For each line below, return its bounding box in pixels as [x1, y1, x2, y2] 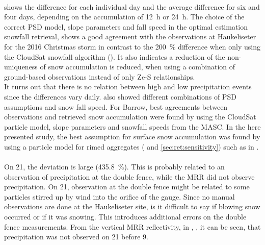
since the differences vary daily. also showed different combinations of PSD [4, 91, 236, 102]
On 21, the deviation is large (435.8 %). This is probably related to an [4, 161, 225, 172]
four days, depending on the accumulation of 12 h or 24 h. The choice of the [4, 11, 245, 22]
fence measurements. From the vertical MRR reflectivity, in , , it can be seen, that [4, 221, 261, 232]
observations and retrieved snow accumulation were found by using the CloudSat [4, 111, 256, 122]
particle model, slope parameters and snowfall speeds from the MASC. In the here [4, 121, 261, 132]
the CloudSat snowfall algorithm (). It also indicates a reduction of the [4, 51, 225, 62]
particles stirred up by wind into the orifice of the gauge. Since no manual [4, 191, 235, 202]
